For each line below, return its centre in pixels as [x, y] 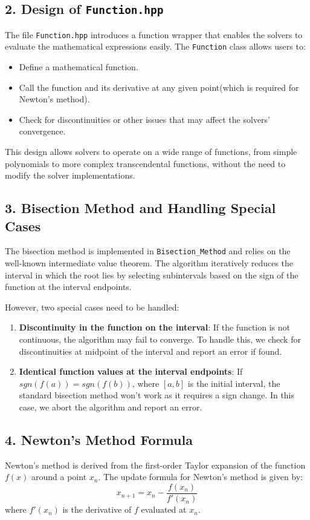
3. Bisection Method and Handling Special [140, 208]
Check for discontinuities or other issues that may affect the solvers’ [144, 119]
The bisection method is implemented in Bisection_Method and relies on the [148, 251]
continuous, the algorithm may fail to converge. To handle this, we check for [160, 339]
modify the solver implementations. [70, 175]
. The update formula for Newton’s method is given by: [201, 477]
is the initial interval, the [234, 383]
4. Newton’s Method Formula [99, 440]
